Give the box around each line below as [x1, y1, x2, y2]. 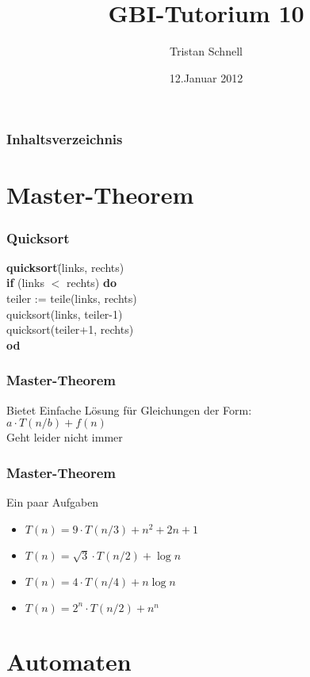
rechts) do [66, 274, 117, 291]
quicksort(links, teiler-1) [6, 305, 123, 322]
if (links [6, 274, 44, 291]
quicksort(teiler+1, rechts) [6, 321, 134, 338]
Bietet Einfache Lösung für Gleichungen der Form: [6, 401, 252, 418]
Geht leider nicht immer [6, 429, 123, 446]
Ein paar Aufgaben [6, 494, 99, 511]
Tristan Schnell [170, 43, 243, 59]
